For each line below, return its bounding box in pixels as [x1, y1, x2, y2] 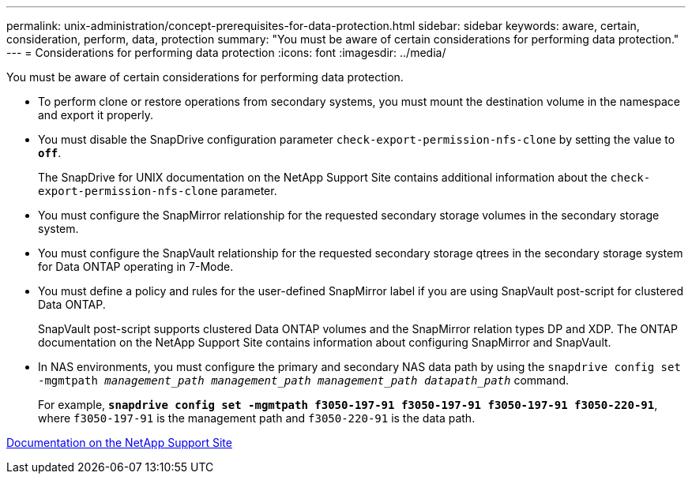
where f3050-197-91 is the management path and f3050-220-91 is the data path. [38, 411, 476, 425]
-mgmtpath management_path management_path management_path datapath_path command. [38, 373, 570, 387]
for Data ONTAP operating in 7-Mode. [38, 260, 234, 273]
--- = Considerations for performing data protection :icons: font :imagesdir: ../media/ [6, 46, 446, 59]
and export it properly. [38, 108, 153, 122]
